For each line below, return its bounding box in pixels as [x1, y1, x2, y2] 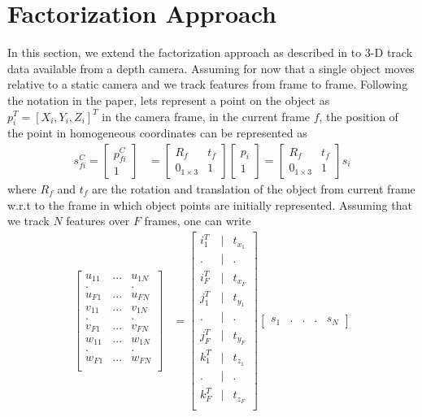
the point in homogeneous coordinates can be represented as [7, 124, 307, 141]
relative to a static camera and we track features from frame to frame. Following [7, 76, 408, 93]
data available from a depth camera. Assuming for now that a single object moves [7, 59, 415, 76]
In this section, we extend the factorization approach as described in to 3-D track [7, 44, 413, 61]
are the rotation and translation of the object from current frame [91, 180, 415, 197]
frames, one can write [144, 212, 251, 229]
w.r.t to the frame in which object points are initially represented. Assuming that [7, 196, 412, 213]
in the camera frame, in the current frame [102, 107, 311, 124]
